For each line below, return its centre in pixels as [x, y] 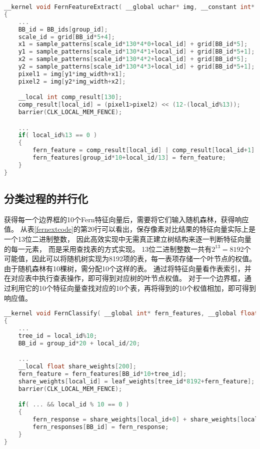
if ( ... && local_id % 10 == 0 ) [74, 405]
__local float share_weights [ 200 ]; [77, 367]
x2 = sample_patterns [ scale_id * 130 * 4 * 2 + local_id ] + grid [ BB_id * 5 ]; [133, 59]
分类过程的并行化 [46, 198]
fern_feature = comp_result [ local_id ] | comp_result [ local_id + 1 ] [144, 150]
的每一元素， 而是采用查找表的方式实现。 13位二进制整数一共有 [108, 249]
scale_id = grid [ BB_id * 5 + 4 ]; [67, 37]
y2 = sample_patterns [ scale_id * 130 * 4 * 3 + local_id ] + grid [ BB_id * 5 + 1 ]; [136, 67]
